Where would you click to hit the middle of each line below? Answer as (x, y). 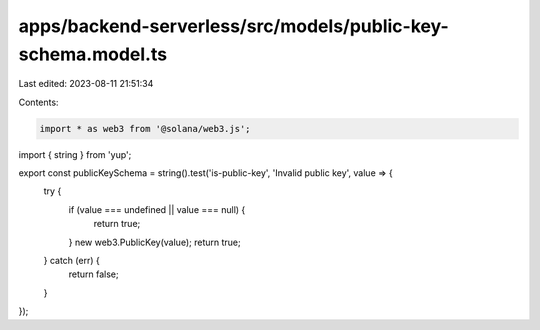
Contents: (38, 102)
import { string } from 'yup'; (75, 154)
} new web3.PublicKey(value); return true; (154, 242)
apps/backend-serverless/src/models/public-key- (233, 26)
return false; (93, 274)
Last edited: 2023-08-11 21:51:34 (86, 84)
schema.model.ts (93, 54)
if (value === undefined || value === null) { (157, 209)
